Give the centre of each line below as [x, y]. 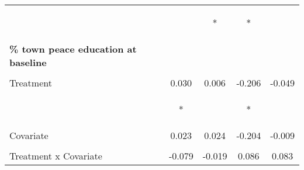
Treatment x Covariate [56, 156]
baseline [28, 62]
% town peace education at [73, 49]
